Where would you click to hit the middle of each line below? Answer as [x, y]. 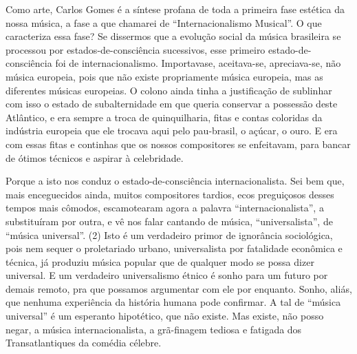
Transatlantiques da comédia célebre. [84, 343]
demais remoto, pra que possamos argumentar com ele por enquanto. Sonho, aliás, [179, 288]
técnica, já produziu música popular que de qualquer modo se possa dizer [160, 261]
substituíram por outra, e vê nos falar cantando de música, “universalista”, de [169, 221]
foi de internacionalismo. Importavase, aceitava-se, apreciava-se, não [198, 63]
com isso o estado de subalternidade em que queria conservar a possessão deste [172, 104]
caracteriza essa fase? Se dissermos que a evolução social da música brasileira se [173, 36]
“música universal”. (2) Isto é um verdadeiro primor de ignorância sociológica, [169, 235]
